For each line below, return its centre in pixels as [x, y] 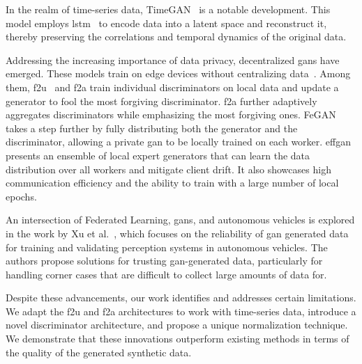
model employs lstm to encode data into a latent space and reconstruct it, [166, 23]
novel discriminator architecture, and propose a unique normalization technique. [177, 325]
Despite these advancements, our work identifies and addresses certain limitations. [181, 298]
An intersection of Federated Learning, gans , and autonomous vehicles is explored [180, 220]
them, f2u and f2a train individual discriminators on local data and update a [172, 87]
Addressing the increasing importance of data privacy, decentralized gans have [173, 60]
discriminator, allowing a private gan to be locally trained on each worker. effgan [179, 142]
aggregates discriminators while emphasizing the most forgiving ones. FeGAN [171, 114]
